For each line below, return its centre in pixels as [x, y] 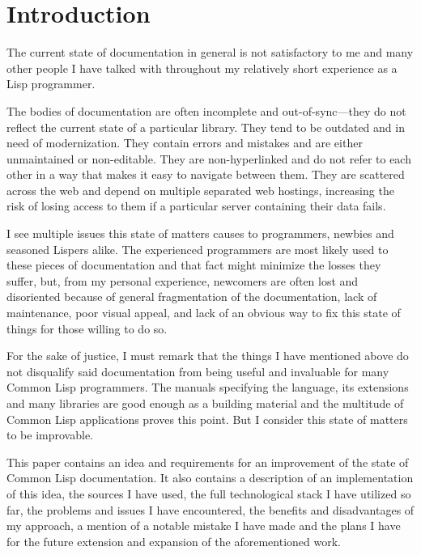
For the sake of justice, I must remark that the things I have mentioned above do [208, 356]
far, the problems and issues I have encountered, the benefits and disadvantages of [210, 509]
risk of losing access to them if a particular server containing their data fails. [196, 206]
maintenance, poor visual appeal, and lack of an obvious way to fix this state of [204, 313]
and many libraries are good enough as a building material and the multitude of [205, 403]
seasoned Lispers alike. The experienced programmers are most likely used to [198, 249]
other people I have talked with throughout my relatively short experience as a [202, 68]
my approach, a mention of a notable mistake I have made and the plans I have [204, 525]
